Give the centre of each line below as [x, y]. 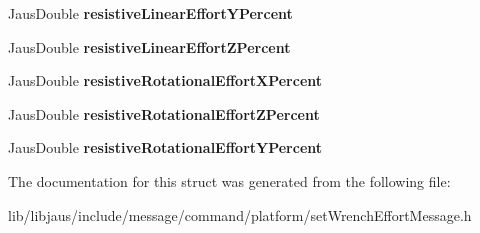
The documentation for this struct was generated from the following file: [229, 180]
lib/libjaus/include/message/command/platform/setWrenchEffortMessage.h [240, 214]
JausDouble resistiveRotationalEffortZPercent [164, 113]
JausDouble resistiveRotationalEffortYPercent [165, 147]
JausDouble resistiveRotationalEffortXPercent [165, 80]
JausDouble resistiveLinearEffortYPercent [150, 13]
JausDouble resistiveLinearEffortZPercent [149, 46]
